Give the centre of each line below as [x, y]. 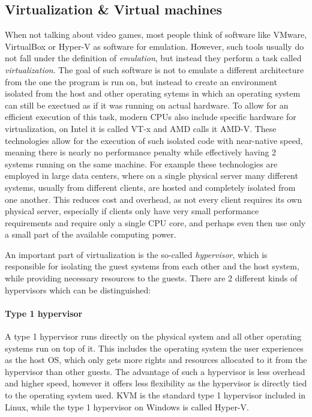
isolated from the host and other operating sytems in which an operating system [153, 93]
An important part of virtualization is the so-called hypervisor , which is [136, 254]
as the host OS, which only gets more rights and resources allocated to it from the [156, 360]
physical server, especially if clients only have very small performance [132, 211]
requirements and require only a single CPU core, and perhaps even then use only [155, 222]
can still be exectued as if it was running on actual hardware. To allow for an [147, 105]
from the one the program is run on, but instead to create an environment [141, 81]
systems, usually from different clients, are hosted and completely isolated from [150, 187]
